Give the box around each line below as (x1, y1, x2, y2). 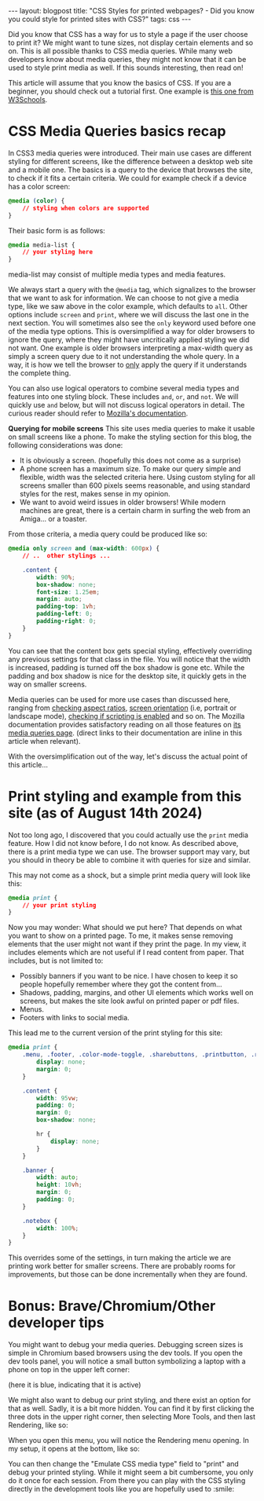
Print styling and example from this (8, 787, 242, 805)
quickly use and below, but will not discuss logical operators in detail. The (8, 401, 245, 410)
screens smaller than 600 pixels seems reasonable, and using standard (19, 481, 251, 490)
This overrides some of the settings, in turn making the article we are (8, 1253, 232, 1262)
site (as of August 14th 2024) (8, 804, 203, 822)
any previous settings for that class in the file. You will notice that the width (8, 654, 251, 664)
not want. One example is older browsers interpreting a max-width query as (8, 343, 253, 353)
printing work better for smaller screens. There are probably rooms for (8, 1261, 236, 1271)
